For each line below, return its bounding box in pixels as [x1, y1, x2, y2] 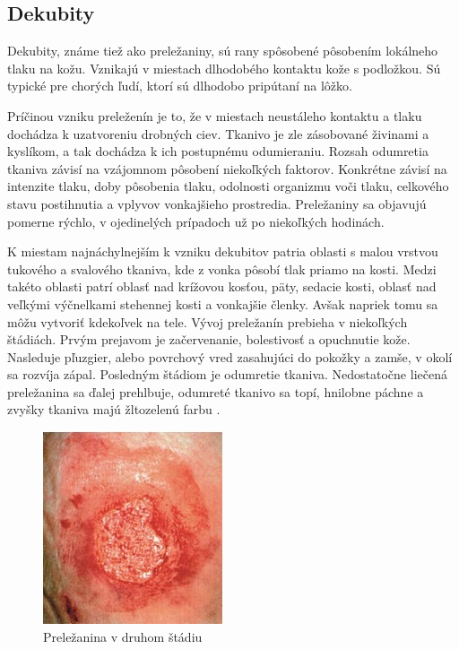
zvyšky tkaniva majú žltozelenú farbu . [7, 400, 221, 419]
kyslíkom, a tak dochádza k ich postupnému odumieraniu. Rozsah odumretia [7, 142, 429, 160]
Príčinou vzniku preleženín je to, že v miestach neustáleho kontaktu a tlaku [7, 106, 422, 125]
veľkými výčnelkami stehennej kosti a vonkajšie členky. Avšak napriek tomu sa [7, 294, 438, 313]
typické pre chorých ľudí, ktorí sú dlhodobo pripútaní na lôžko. [7, 76, 352, 95]
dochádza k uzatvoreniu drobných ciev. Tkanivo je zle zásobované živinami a [7, 124, 429, 143]
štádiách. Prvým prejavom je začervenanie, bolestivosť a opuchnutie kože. [7, 330, 411, 349]
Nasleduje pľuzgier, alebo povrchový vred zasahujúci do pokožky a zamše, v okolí [7, 347, 453, 366]
